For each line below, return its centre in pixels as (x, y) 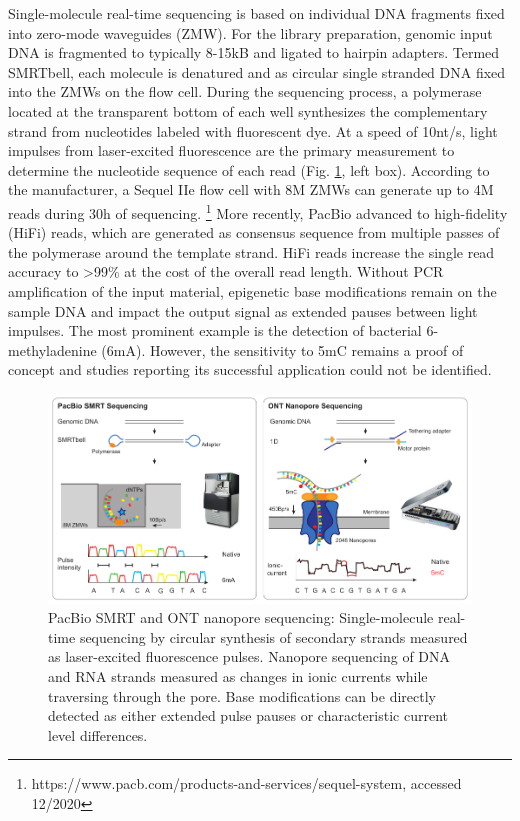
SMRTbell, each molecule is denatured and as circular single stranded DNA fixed (257, 71)
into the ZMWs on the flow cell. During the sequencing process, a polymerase (245, 91)
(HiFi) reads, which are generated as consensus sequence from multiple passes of (254, 232)
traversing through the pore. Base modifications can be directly (242, 695)
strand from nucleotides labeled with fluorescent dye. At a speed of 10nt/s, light (253, 130)
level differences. (98, 734)
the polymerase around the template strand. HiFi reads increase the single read (251, 251)
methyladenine (52, 349)
